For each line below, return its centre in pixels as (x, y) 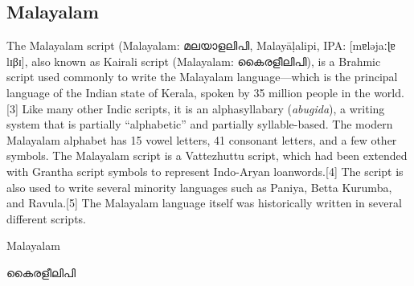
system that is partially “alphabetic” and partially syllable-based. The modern (200, 124)
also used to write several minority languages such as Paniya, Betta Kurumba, (199, 187)
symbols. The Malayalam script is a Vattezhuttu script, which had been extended (207, 155)
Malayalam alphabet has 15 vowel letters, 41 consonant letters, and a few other (202, 139)
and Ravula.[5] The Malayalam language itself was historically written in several (204, 203)
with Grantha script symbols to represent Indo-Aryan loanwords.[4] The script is (205, 171)
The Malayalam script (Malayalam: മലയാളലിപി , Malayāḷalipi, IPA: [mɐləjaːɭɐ (201, 45)
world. (389, 92)
